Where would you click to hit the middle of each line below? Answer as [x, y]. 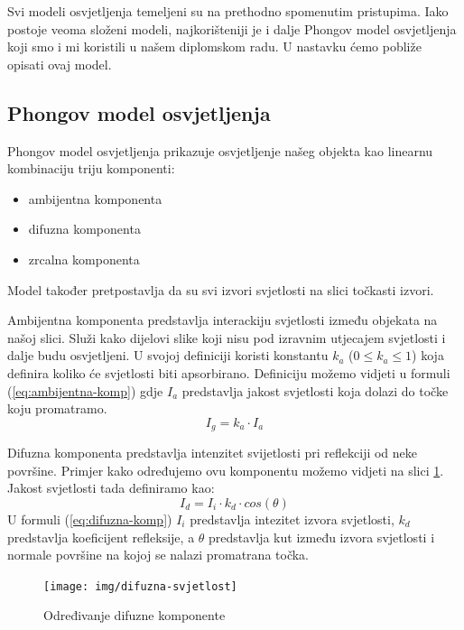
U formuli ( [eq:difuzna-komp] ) [90, 519]
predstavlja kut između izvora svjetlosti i [322, 537]
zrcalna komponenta [84, 259]
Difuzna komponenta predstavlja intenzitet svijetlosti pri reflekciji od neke [213, 453]
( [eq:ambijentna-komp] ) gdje [85, 390]
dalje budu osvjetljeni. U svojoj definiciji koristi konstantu [168, 355]
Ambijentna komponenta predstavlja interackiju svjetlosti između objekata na [223, 320]
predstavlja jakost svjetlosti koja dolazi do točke [315, 390]
